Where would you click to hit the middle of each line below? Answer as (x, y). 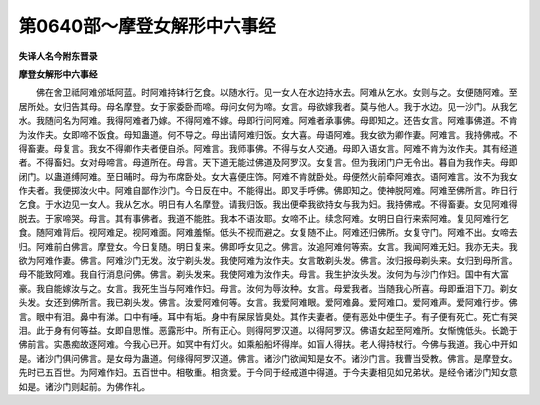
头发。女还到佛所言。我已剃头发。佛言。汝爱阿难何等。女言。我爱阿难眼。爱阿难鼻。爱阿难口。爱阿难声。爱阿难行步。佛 (268, 302)
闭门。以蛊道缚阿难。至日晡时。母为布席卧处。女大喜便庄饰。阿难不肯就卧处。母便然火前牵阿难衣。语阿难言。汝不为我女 (268, 176)
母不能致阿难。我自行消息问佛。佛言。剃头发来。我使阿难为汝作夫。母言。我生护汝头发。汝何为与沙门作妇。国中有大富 (263, 274)
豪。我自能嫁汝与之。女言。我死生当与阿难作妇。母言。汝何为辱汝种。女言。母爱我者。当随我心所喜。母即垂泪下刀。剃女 (268, 288)
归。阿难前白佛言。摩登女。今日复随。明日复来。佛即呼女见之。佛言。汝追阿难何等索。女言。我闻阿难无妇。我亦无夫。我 (268, 246)
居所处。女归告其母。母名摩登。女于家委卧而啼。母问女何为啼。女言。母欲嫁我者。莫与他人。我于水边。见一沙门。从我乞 (268, 106)
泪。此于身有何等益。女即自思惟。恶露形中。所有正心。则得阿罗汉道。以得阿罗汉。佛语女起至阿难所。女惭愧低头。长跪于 (268, 330)
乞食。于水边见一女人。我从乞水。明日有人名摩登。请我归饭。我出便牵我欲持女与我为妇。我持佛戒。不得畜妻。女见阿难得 (268, 204)
